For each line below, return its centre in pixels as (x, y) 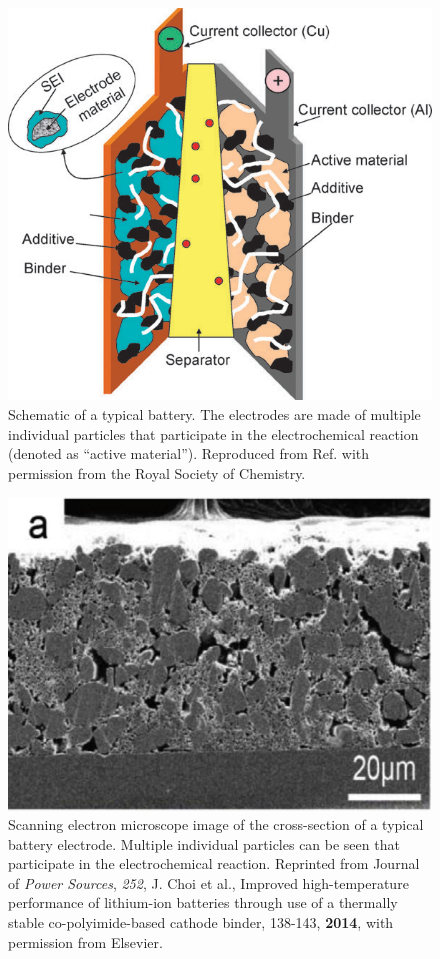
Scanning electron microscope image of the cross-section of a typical (216, 824)
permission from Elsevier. (85, 941)
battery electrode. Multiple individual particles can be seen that (204, 843)
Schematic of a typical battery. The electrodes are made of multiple (214, 414)
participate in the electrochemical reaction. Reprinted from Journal (214, 863)
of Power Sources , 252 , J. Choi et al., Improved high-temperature (208, 882)
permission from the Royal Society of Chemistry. (157, 472)
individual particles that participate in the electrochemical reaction (213, 433)
